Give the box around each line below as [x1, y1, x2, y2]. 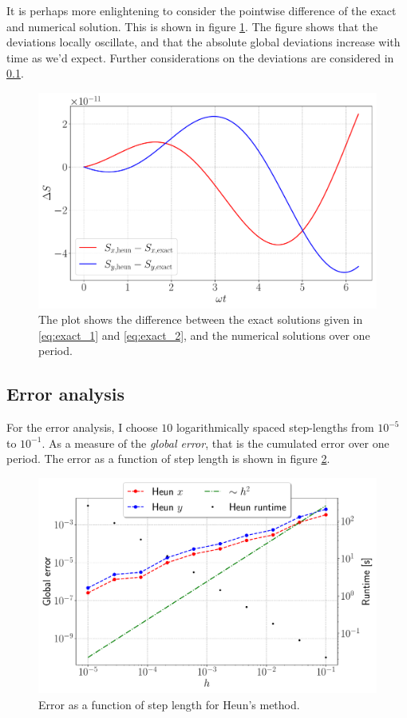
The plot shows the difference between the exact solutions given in [38, 311, 363, 328]
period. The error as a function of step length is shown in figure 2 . [6, 450, 330, 467]
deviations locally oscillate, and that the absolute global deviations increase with [6, 34, 401, 50]
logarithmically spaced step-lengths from [176, 419, 374, 436]
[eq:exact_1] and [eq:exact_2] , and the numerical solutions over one [38, 326, 370, 343]
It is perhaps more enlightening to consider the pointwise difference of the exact [6, 2, 397, 18]
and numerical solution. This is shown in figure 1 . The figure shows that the [6, 18, 378, 34]
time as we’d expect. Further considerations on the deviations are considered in [6, 49, 394, 66]
